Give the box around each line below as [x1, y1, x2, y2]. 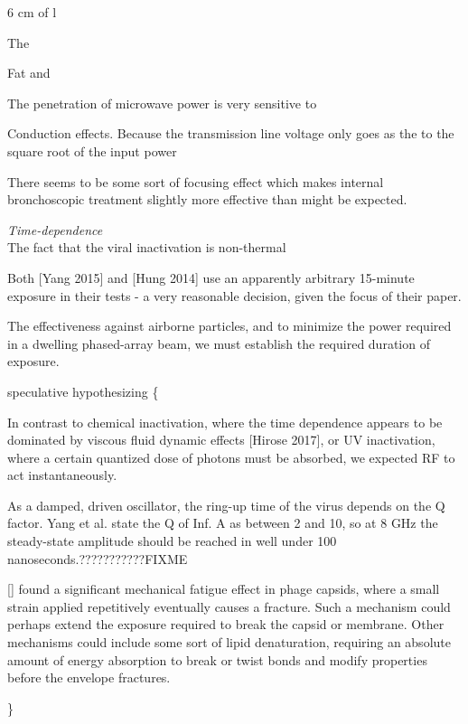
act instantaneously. [7, 465, 117, 484]
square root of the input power [7, 141, 177, 160]
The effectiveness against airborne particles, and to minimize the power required [7, 316, 452, 335]
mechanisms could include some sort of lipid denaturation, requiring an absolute [7, 633, 451, 652]
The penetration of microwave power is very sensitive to [7, 93, 317, 112]
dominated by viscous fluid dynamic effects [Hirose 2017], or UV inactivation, [7, 430, 435, 449]
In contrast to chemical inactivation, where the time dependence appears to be [7, 412, 443, 431]
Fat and [7, 63, 51, 82]
